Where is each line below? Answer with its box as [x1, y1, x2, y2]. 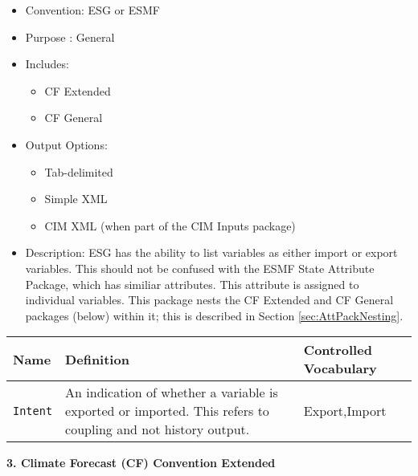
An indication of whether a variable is [65, 383, 278, 402]
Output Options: [25, 136, 108, 153]
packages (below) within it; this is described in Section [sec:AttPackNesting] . [25, 307, 404, 323]
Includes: [25, 55, 69, 72]
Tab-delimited [44, 163, 113, 180]
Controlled [303, 340, 372, 360]
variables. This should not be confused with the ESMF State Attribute [25, 259, 375, 276]
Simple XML [44, 190, 108, 207]
